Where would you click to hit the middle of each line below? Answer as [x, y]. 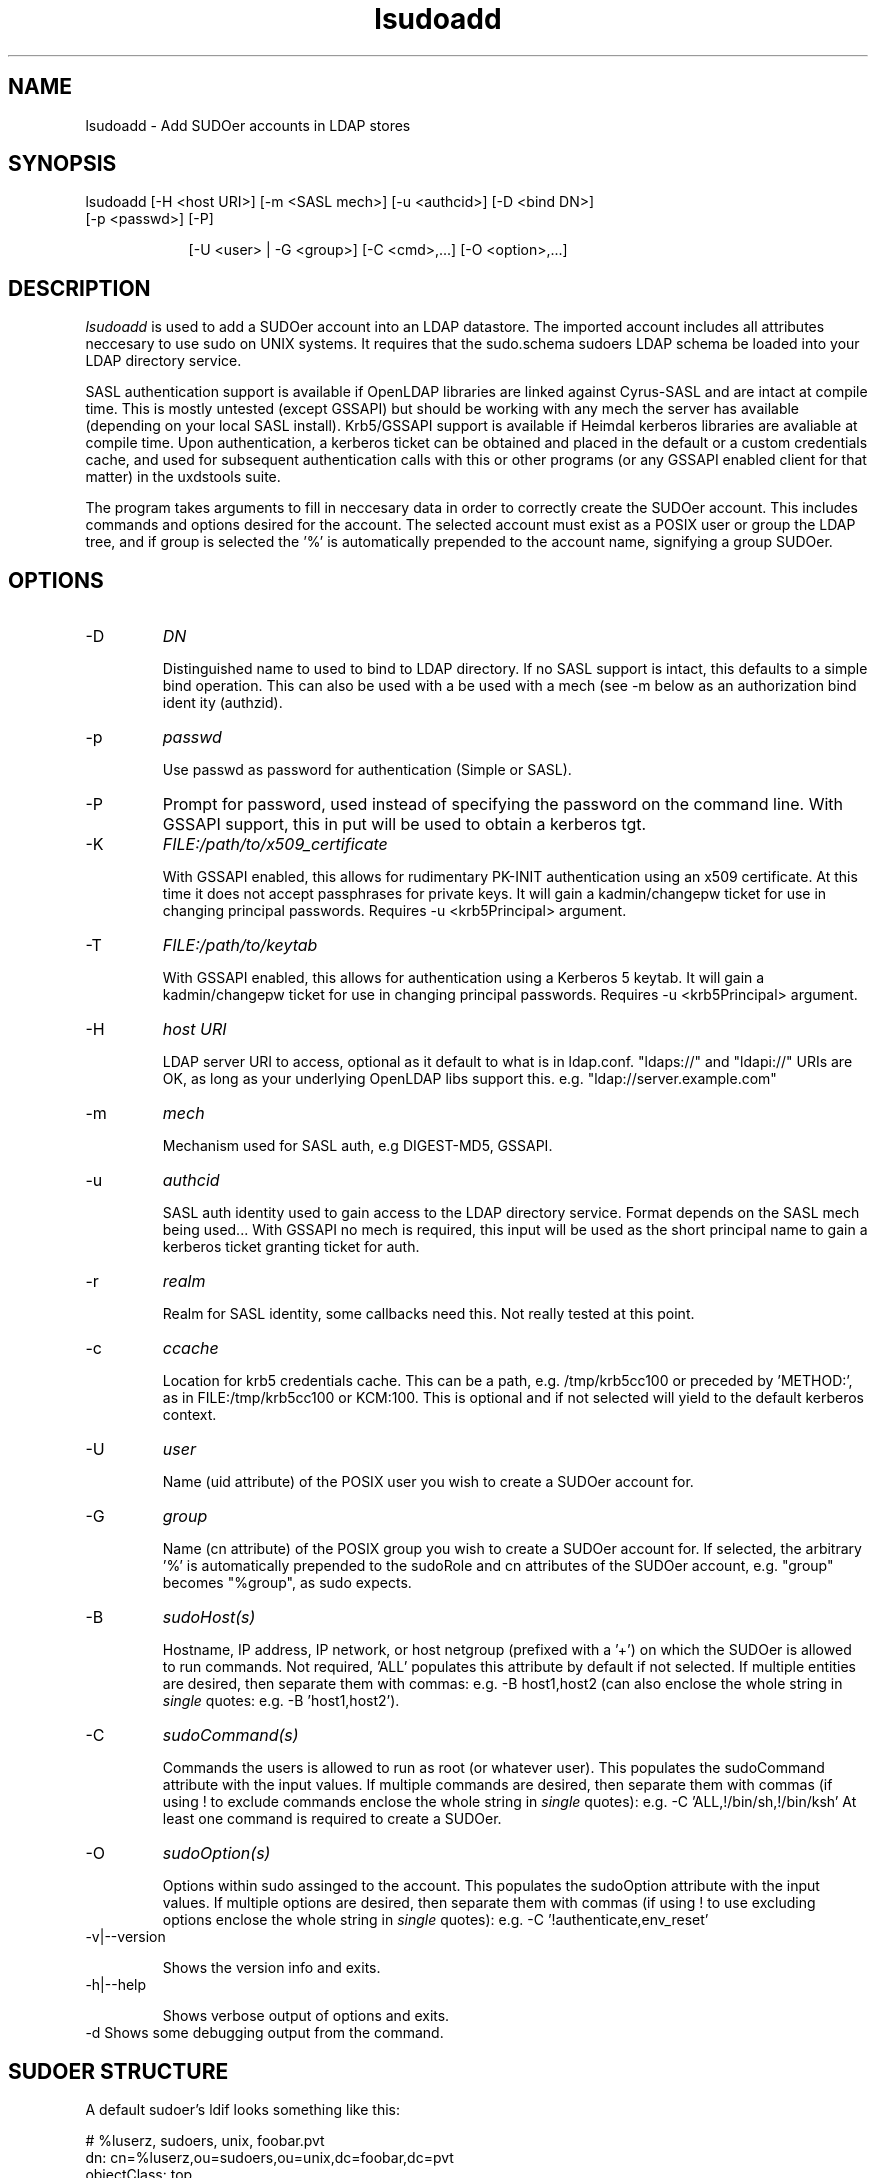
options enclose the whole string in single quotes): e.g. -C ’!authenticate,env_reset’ [435, 1920]
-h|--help [116, 1985]
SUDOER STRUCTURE [118, 2071]
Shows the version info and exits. [271, 1968]
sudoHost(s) [209, 1617]
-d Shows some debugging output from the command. [264, 2033]
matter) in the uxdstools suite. [183, 477]
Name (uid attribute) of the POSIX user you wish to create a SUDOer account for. [428, 1482]
